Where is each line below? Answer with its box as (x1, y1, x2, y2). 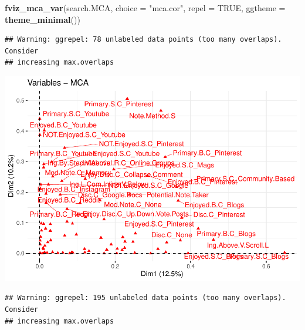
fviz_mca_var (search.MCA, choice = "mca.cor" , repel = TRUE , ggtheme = (5, 2, 286, 14)
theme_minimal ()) (5, 13, 80, 25)
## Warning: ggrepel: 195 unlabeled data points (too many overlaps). (5, 294, 286, 302)
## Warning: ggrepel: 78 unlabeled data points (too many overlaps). (5, 35, 282, 44)
